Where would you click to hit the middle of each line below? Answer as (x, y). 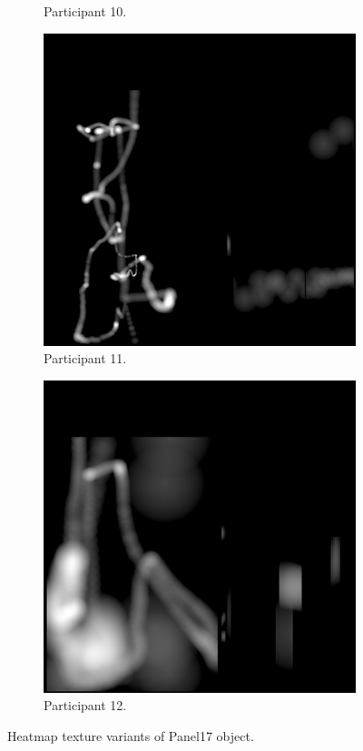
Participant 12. (85, 705)
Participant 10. (85, 11)
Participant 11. (85, 358)
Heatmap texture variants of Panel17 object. (131, 735)
